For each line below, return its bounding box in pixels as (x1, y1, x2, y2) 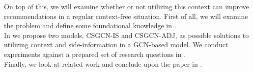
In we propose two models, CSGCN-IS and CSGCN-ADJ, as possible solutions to (4, 30, 249, 40)
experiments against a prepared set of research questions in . (4, 49, 186, 59)
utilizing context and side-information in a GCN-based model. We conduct (4, 39, 228, 50)
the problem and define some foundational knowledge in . (4, 20, 176, 31)
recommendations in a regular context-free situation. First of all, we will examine (4, 11, 248, 21)
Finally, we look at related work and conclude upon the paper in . (4, 58, 202, 69)
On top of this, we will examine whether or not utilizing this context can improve (4, 1, 249, 11)
